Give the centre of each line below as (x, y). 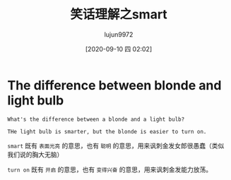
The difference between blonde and (114, 85)
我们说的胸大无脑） (35, 154)
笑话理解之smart (119, 14)
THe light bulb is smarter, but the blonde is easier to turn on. (107, 131)
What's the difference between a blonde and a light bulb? (96, 119)
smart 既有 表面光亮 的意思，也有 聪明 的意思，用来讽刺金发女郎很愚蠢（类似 (116, 145)
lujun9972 (119, 34)
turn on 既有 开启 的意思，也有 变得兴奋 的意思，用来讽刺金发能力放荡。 (110, 169)
